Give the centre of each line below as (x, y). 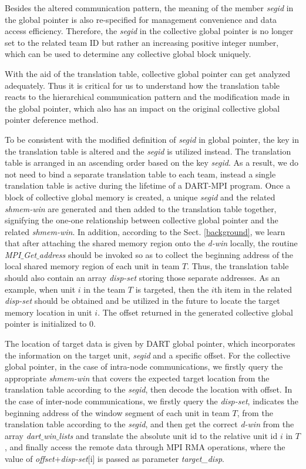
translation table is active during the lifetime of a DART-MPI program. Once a (148, 185)
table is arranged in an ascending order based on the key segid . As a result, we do (152, 163)
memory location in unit (48, 312)
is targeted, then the (172, 289)
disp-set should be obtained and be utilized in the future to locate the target (142, 301)
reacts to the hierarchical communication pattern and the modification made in (147, 97)
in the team (105, 289)
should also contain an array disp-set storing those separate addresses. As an (142, 278)
